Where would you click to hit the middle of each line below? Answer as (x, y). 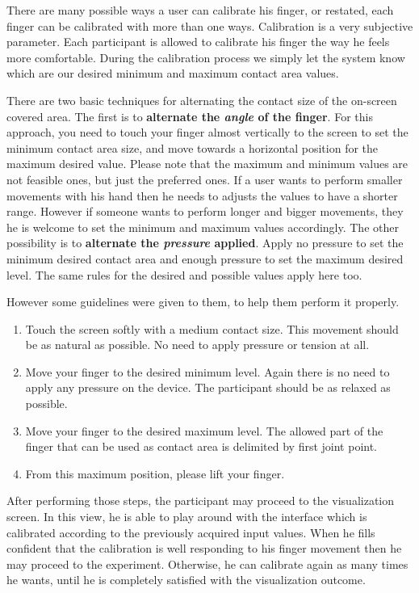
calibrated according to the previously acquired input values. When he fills (191, 532)
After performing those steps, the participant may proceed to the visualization (201, 500)
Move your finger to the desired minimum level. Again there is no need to (207, 371)
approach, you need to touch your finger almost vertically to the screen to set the (207, 132)
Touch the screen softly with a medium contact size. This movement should (212, 328)
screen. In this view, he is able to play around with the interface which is (187, 517)
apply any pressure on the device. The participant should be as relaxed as (208, 387)
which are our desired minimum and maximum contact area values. (173, 73)
